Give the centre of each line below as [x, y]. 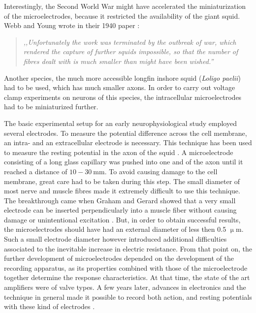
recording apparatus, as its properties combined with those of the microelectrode [126, 267]
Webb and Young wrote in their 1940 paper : [72, 25]
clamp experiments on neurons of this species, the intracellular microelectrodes [123, 97]
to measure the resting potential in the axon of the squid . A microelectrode [119, 152]
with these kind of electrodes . [49, 306]
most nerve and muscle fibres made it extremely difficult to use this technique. [122, 191]
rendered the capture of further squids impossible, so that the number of [131, 51]
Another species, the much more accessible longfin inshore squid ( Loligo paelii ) [122, 78]
